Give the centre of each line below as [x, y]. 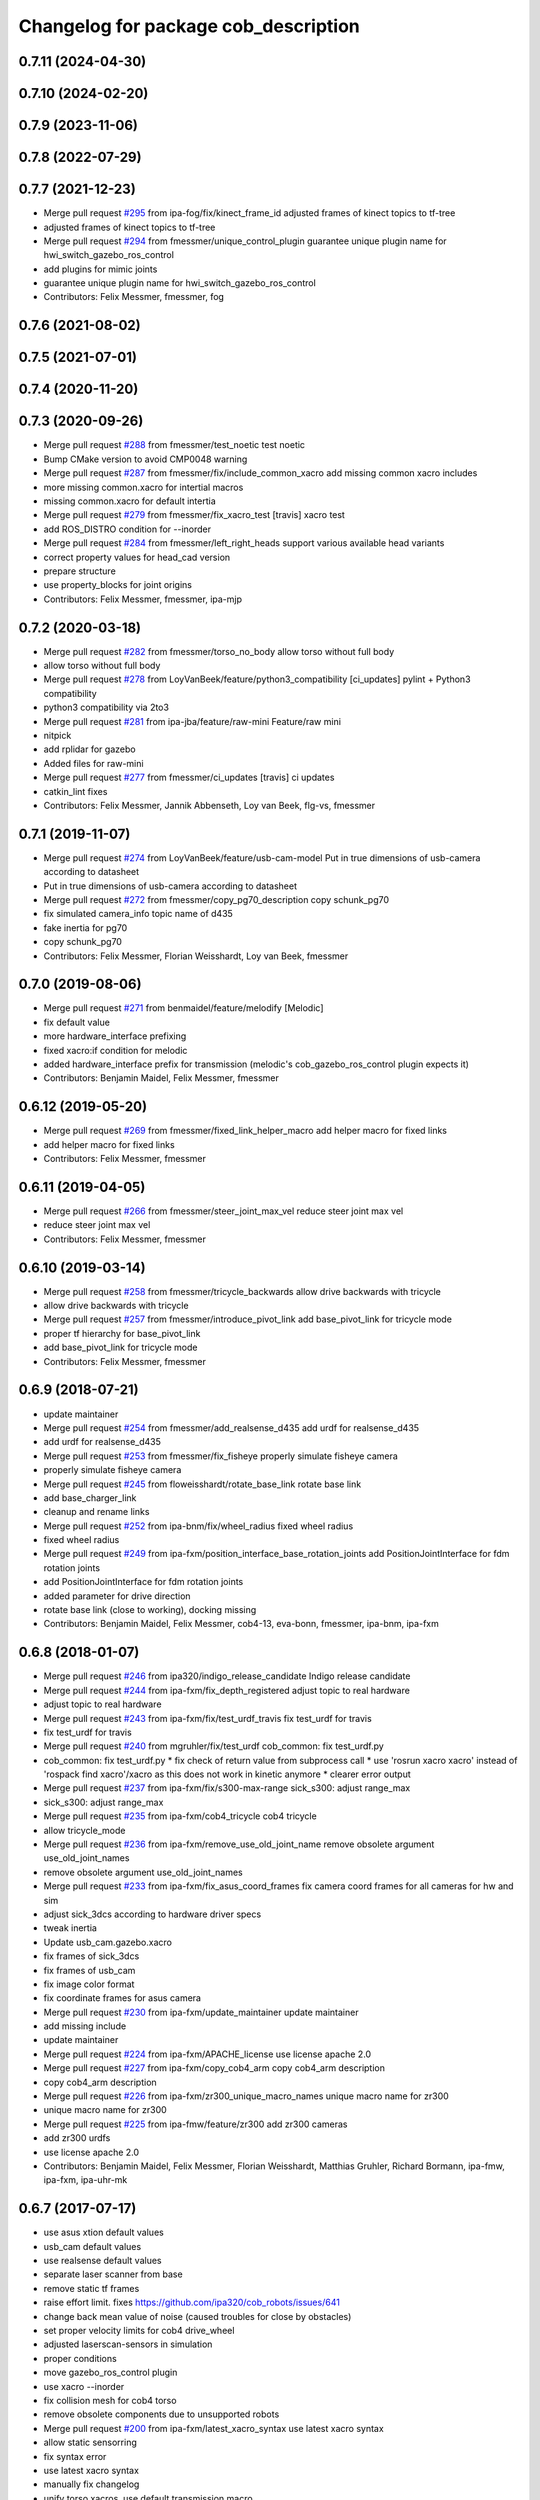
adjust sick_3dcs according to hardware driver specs [152, 1914]
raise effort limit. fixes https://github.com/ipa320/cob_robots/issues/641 [191, 2302]
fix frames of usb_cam [89, 1970]
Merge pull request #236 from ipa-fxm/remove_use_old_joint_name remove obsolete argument [239, 1844]
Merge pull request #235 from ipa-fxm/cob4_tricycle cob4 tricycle [180, 1816]
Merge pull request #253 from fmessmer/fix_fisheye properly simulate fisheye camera [221, 1456]
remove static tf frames [91, 2288]
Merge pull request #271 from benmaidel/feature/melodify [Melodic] [183, 1008]
